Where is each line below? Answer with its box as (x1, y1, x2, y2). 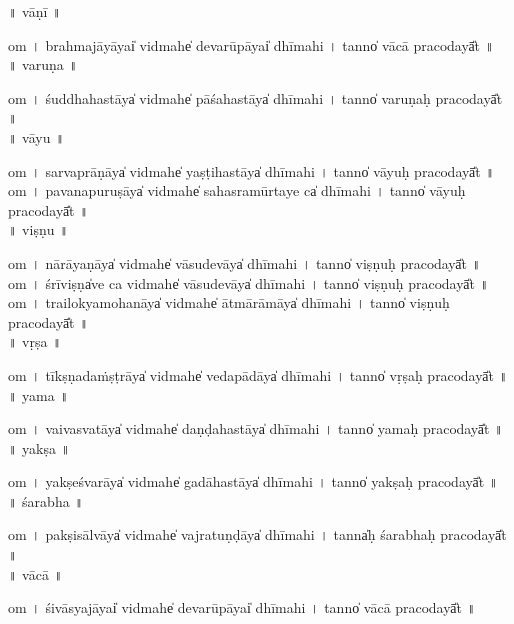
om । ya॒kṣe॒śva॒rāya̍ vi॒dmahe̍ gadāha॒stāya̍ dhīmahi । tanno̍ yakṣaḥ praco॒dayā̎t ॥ (8, 471, 499, 492)
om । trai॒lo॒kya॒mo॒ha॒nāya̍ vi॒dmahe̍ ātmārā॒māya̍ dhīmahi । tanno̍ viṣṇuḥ (8, 292, 450, 313)
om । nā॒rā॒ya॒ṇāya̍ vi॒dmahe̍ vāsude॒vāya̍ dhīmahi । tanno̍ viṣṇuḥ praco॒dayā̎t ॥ (8, 252, 482, 273)
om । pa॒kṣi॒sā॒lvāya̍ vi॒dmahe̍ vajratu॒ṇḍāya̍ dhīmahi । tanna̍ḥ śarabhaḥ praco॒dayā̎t (8, 524, 507, 545)
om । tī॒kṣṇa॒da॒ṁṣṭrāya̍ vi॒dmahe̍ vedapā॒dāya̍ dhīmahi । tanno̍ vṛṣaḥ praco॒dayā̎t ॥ (8, 364, 508, 385)
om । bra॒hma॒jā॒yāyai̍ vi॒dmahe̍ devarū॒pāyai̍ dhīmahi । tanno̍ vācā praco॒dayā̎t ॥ (8, 34, 495, 55)
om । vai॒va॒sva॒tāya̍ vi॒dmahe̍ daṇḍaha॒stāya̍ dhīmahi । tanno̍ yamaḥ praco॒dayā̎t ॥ (8, 418, 504, 439)
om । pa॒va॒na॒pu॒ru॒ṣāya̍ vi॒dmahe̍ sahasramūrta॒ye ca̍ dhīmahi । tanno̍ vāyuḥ (8, 180, 466, 201)
